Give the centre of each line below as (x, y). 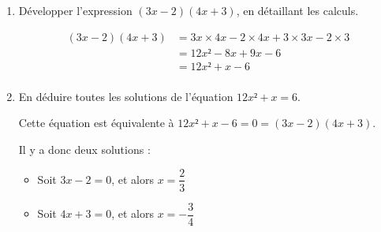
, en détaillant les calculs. (297, 10)
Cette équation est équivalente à (96, 123)
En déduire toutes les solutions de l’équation (126, 96)
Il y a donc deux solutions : (84, 149)
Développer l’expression (75, 10)
